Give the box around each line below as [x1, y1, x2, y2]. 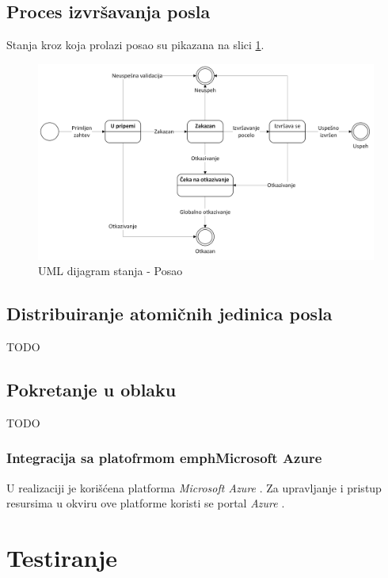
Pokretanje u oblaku [6, 377, 177, 401]
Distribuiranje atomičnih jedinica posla [6, 301, 333, 326]
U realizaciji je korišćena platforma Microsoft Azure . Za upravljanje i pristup [6, 479, 382, 496]
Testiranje [6, 541, 118, 573]
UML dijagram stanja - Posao [38, 262, 183, 279]
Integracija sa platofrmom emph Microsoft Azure [6, 448, 322, 468]
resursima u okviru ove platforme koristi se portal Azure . [6, 495, 285, 511]
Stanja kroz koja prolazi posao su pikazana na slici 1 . [6, 36, 264, 53]
